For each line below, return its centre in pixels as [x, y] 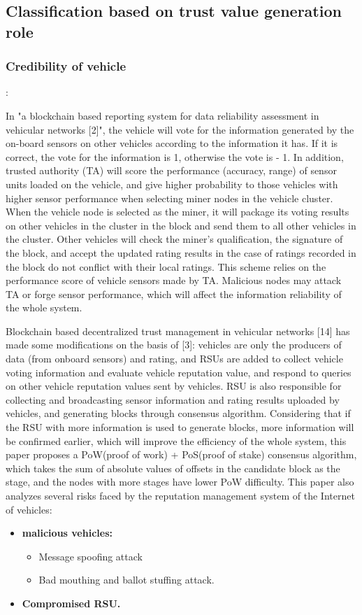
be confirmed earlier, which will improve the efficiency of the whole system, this [176, 440]
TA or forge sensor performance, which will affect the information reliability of [174, 294]
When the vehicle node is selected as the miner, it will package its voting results [178, 212]
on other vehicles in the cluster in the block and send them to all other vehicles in [181, 225]
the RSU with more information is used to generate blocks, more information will [180, 427]
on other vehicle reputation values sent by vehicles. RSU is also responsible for [174, 386]
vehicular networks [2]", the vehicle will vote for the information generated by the [180, 129]
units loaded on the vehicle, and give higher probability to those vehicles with [172, 184]
